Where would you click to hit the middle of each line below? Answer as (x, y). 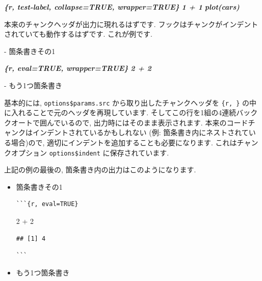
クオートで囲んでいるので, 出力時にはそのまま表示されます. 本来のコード (126, 122)
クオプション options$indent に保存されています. (87, 152)
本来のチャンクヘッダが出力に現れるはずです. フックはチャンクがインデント (131, 24)
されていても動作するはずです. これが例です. (78, 34)
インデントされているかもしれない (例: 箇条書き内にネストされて (140, 132)
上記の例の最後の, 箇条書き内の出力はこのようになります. (100, 170)
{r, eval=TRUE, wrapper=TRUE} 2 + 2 (78, 68)
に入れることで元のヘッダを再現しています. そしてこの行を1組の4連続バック (131, 112)
